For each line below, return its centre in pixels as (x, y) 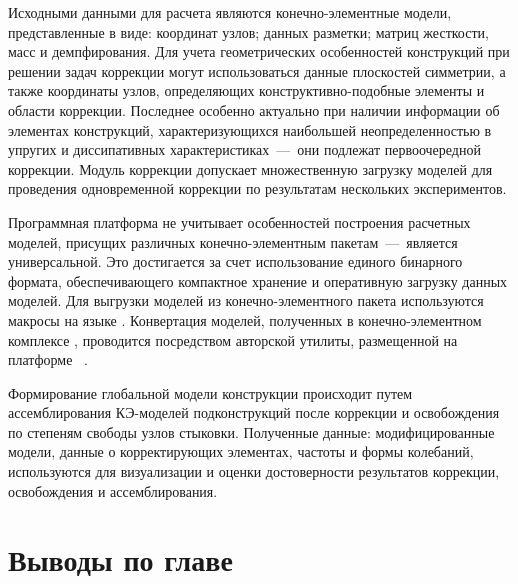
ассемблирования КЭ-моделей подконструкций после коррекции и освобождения (254, 412)
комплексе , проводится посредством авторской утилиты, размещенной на (233, 339)
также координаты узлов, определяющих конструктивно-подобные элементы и (246, 90)
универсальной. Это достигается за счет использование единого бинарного (235, 261)
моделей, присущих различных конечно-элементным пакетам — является (233, 241)
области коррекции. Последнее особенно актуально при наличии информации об (254, 109)
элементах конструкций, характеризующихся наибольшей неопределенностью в (250, 129)
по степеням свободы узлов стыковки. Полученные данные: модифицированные (251, 431)
